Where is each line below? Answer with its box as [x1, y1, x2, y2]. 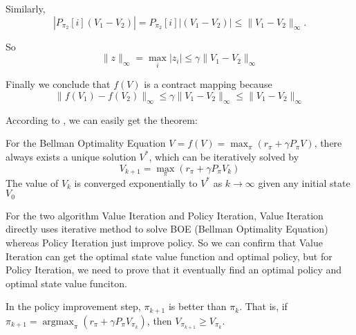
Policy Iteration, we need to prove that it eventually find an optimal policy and [6, 262, 342, 277]
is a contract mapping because [144, 77, 272, 91]
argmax [42, 316, 74, 327]
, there [314, 136, 342, 150]
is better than [168, 299, 227, 314]
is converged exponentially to [74, 175, 198, 190]
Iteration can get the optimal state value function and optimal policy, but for [6, 248, 332, 263]
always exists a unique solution [6, 149, 136, 163]
